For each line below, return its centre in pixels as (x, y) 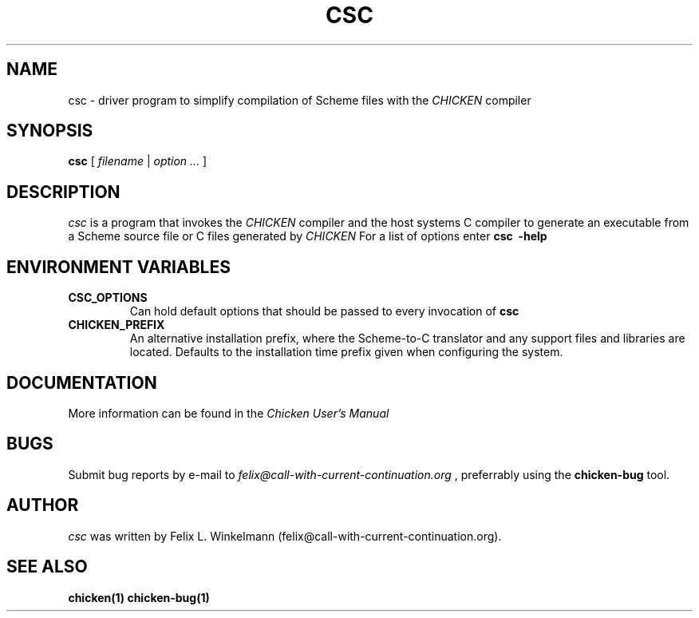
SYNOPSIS (50, 131)
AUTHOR (43, 505)
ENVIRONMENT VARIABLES (118, 267)
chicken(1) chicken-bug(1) (139, 597)
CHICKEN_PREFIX (116, 325)
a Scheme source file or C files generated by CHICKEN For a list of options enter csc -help (308, 236)
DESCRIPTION (63, 192)
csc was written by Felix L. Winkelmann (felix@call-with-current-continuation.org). (285, 536)
